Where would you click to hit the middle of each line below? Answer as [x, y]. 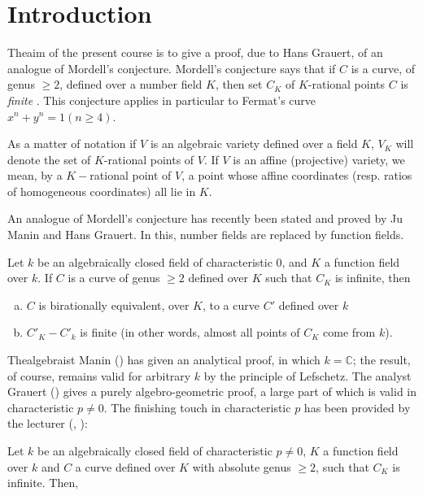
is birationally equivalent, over [114, 305]
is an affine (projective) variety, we [319, 159]
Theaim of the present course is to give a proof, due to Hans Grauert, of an [195, 52]
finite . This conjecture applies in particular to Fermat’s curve [162, 100]
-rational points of [149, 159]
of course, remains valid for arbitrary [99, 375]
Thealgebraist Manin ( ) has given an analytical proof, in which [164, 360]
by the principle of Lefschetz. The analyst [307, 375]
